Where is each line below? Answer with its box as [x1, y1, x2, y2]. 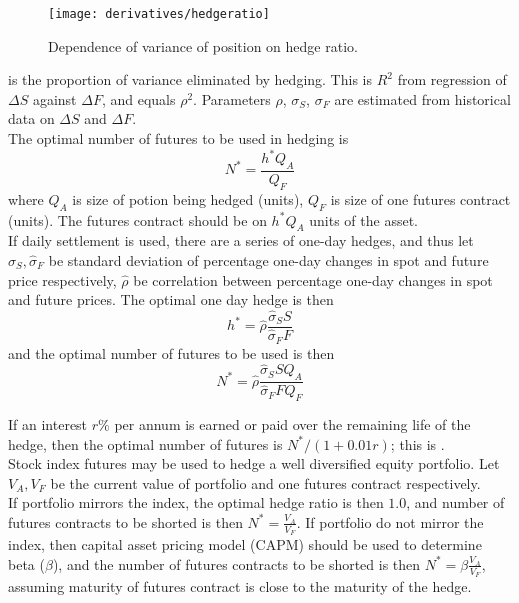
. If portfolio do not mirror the [296, 511, 484, 532]
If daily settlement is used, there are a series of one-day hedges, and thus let [8, 230, 474, 251]
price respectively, [8, 269, 117, 290]
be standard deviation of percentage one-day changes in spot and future [48, 249, 489, 270]
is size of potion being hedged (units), [72, 188, 304, 209]
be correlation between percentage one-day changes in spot [133, 269, 493, 290]
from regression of [397, 69, 507, 90]
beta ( [8, 553, 45, 574]
